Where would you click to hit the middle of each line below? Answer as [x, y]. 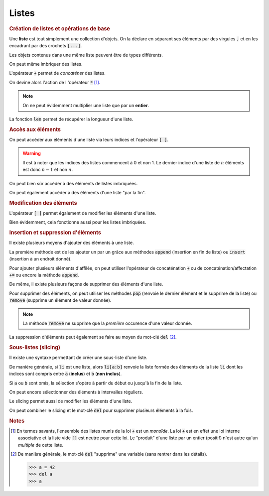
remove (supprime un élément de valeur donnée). [60, 300]
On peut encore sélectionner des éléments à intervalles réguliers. [76, 392]
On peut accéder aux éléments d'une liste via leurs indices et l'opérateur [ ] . [89, 139]
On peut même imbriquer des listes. [46, 64]
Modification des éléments [43, 203]
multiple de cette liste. [41, 445]
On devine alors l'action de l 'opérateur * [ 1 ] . [55, 82]
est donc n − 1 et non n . [48, 170]
